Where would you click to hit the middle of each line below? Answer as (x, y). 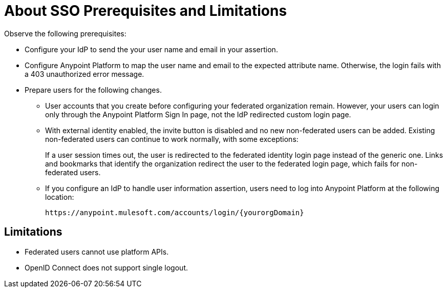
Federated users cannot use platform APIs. (97, 252)
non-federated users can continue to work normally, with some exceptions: (172, 139)
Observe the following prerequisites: (65, 33)
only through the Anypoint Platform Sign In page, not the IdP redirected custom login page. (198, 114)
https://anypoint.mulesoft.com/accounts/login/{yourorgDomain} (175, 212)
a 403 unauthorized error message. (84, 74)
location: (60, 197)
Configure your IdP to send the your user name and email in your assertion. (151, 49)
